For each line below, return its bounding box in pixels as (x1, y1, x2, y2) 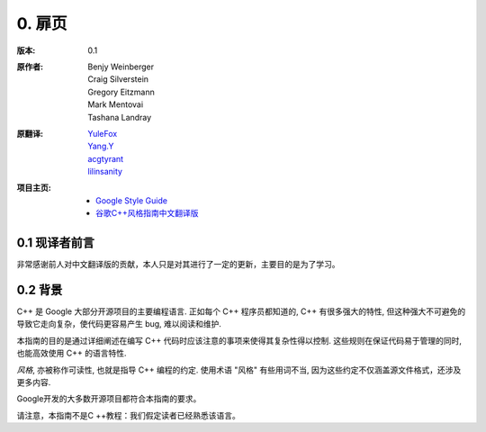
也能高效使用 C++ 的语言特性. (16, 347, 127, 359)
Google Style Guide (95, 194, 168, 206)
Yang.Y (87, 140, 114, 152)
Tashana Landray (87, 112, 152, 122)
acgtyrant (87, 153, 124, 164)
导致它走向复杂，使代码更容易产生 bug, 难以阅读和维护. (16, 319, 222, 329)
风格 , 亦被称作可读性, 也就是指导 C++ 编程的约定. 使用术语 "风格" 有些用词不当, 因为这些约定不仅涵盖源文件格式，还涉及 (16, 364, 462, 375)
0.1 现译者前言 (16, 235, 94, 251)
